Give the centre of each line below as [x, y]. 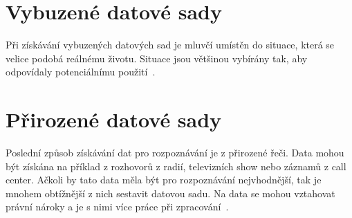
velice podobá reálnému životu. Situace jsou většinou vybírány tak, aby [157, 58]
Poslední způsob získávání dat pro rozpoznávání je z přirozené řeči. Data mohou [175, 153]
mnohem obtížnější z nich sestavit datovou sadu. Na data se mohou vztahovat [170, 193]
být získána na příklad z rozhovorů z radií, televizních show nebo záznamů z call [176, 166]
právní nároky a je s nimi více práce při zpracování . [117, 207]
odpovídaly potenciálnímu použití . [81, 72]
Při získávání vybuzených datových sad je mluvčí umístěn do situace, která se [170, 45]
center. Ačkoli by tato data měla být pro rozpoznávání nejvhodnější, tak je [164, 180]
